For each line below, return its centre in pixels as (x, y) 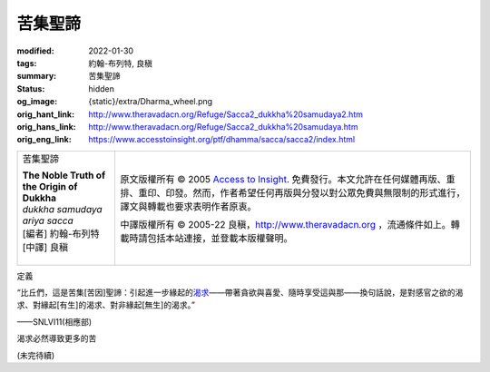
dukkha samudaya (62, 209)
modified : (35, 51)
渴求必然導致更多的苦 (57, 338)
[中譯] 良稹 (45, 247)
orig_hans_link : (46, 126)
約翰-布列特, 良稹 (121, 63)
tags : (27, 63)
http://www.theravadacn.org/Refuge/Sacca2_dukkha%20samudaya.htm (223, 126)
